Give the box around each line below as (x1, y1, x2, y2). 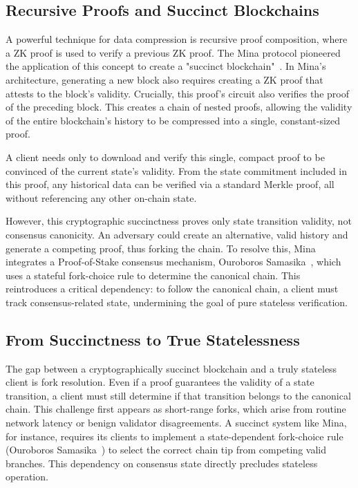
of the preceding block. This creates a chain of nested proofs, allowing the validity (6, 100, 352, 114)
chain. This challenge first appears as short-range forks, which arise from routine (6, 402, 346, 416)
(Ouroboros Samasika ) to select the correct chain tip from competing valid (6, 442, 326, 457)
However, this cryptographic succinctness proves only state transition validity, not (6, 214, 352, 228)
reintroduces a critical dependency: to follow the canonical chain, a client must (6, 281, 339, 296)
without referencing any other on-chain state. (6, 190, 197, 205)
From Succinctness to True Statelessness (6, 328, 300, 350)
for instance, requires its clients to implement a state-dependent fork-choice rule (6, 429, 343, 443)
